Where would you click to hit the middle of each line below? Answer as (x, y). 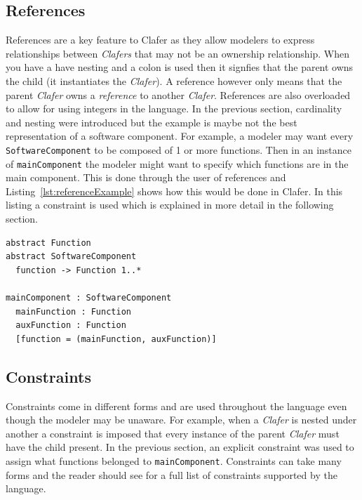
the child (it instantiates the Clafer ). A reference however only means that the (174, 80)
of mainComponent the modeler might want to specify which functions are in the (177, 163)
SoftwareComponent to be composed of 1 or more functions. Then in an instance (179, 149)
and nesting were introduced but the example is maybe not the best (152, 122)
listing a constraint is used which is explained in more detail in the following (170, 205)
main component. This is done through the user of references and (146, 177)
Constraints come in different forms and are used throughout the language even (176, 406)
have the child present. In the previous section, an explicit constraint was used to (180, 447)
